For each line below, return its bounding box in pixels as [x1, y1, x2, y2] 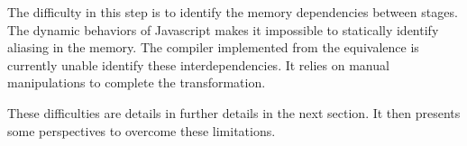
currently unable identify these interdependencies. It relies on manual [7, 55, 389, 74]
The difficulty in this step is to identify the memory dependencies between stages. [7, 3, 458, 21]
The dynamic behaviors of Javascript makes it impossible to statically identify [7, 20, 439, 39]
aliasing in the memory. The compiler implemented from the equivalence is [7, 38, 419, 57]
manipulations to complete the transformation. [7, 73, 266, 92]
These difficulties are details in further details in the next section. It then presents [7, 103, 461, 122]
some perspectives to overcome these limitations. [7, 121, 276, 140]
